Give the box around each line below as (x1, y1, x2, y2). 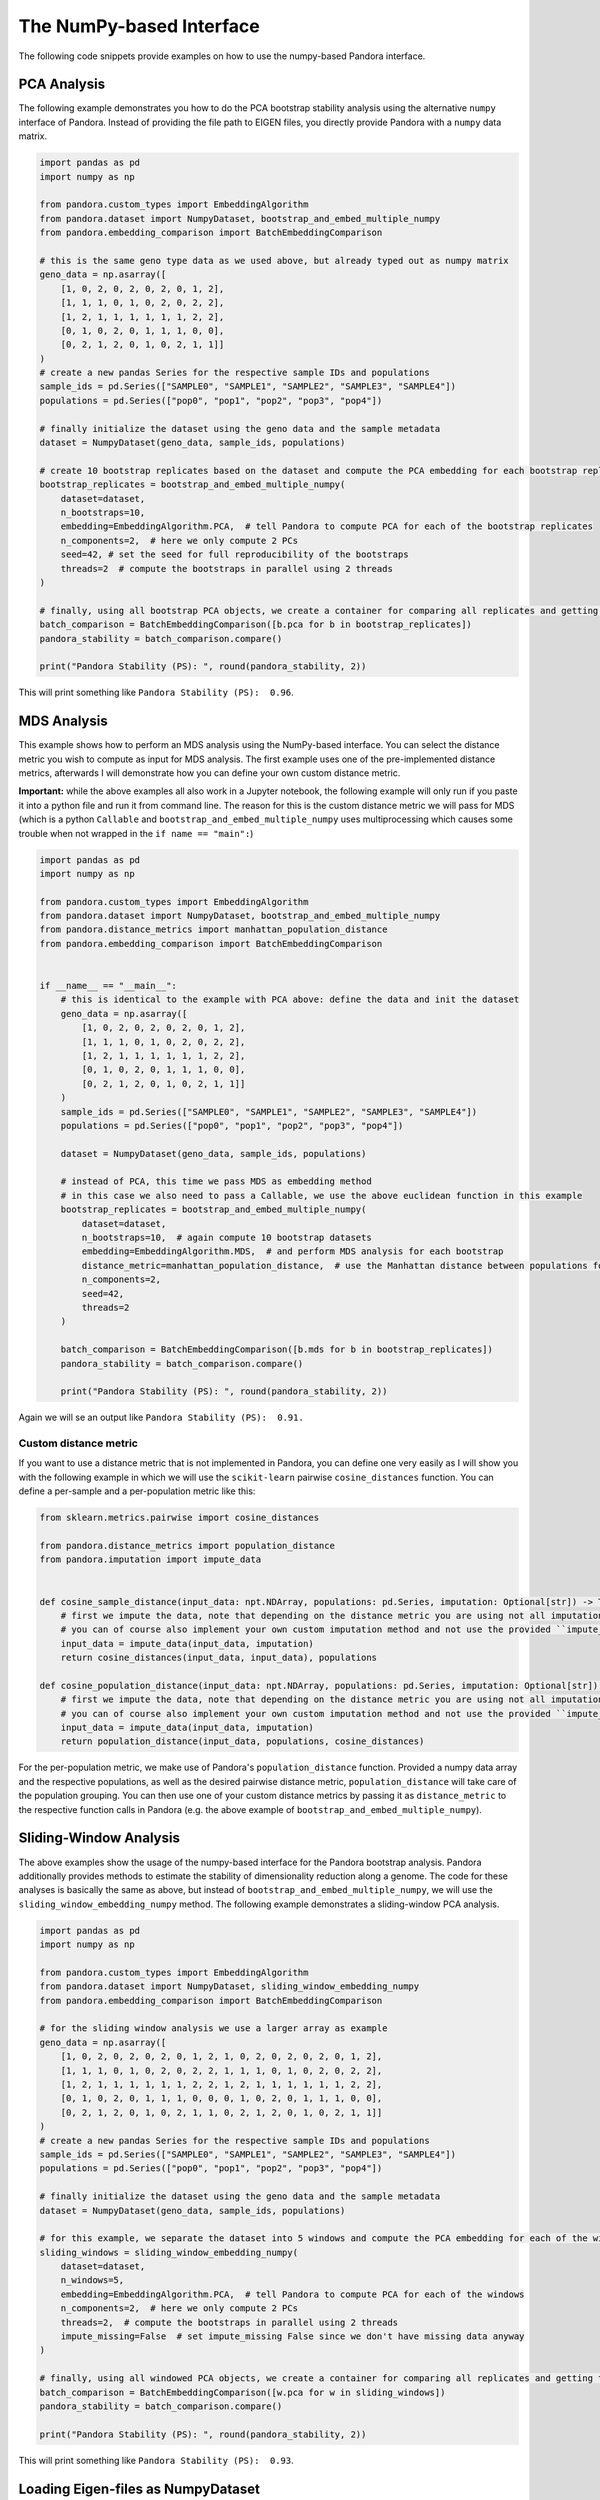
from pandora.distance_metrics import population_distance (39, 1540, 335, 1552)
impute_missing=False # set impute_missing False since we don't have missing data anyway (60, 2331, 525, 2342)
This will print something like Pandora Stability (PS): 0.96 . (18, 686, 294, 699)
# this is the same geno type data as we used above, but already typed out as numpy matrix (39, 255, 509, 266)
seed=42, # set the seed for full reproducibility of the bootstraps (60, 549, 409, 560)
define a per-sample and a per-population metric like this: (18, 1485, 256, 1497)
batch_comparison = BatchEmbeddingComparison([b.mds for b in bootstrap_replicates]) (60, 1344, 494, 1355)
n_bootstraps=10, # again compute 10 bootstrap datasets (81, 1232, 372, 1244)
